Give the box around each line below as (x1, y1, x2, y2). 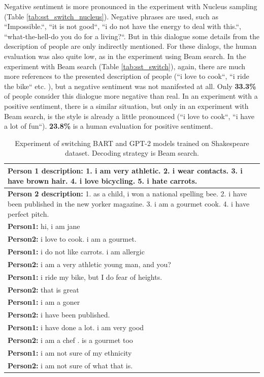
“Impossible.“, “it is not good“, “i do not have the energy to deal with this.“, (4, 21, 241, 32)
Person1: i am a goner (8, 297, 80, 307)
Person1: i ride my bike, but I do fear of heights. (8, 271, 162, 282)
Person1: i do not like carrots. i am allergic (8, 246, 145, 257)
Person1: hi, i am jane (8, 221, 80, 231)
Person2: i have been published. (8, 309, 110, 320)
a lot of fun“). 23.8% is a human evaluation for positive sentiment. (4, 121, 213, 131)
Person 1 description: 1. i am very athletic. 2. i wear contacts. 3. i (8, 165, 243, 176)
